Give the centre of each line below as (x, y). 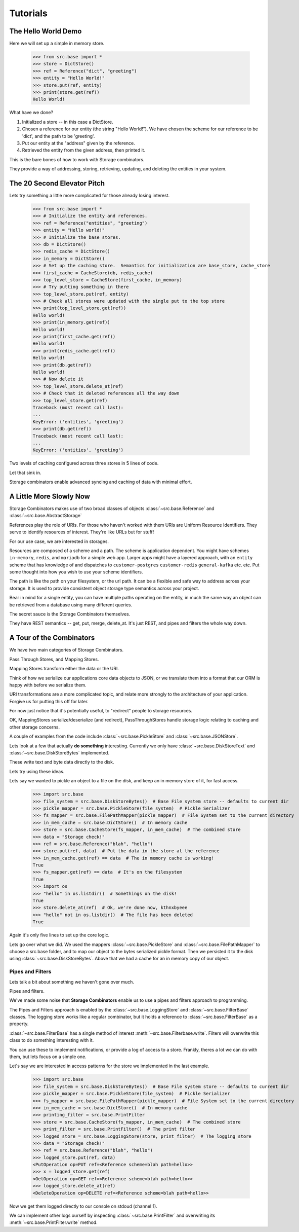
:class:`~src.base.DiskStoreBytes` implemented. (59, 753)
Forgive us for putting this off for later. (49, 701)
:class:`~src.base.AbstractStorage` (46, 516)
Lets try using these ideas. (37, 771)
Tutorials (28, 13)
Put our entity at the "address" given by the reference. (78, 143)
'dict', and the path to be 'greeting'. (58, 136)
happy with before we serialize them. (48, 685)
